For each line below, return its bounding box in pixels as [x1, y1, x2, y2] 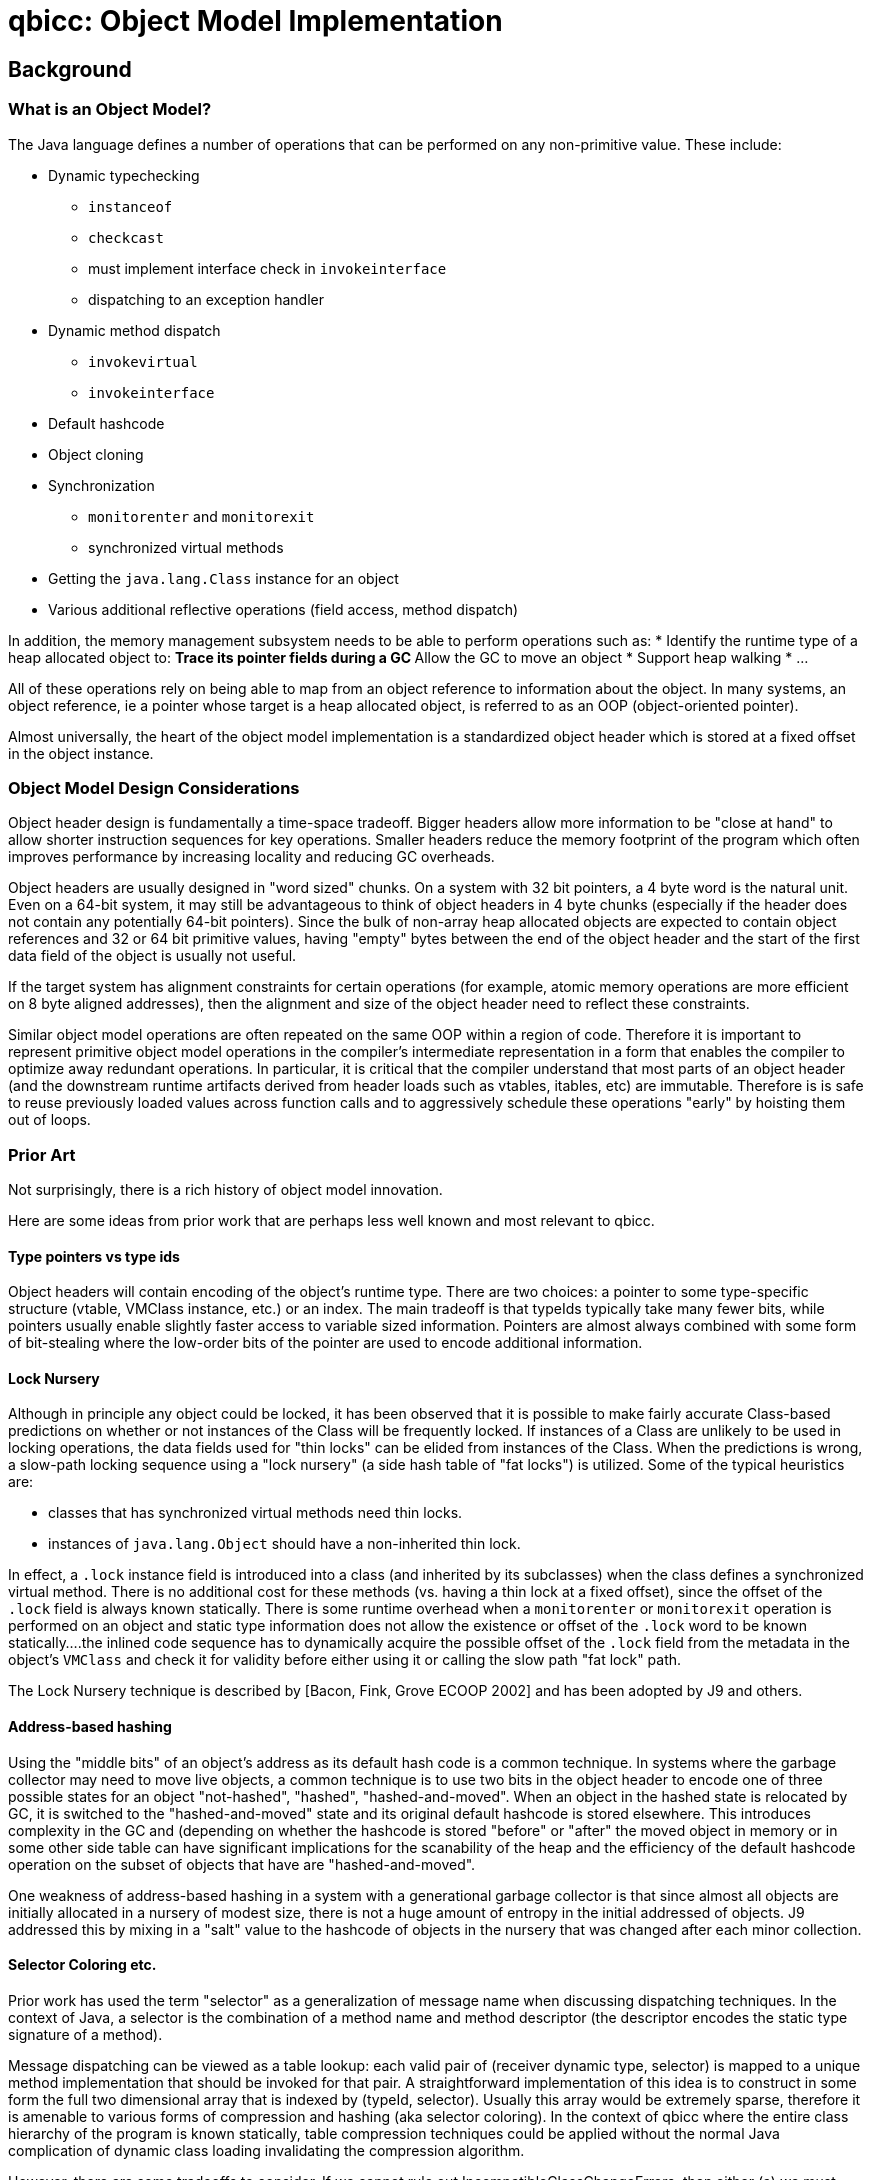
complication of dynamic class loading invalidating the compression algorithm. [8, 2141, 525, 2159]
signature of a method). [8, 2025, 163, 2043]
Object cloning [48, 445, 144, 463]
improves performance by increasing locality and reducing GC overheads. [8, 848, 495, 866]
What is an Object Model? [8, 99, 212, 120]
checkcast [88, 229, 164, 246]
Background [8, 56, 132, 82]
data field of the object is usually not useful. [8, 947, 297, 965]
